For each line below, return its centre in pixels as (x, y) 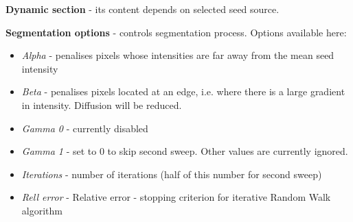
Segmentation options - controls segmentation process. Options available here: (176, 32)
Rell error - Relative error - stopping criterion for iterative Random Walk (176, 197)
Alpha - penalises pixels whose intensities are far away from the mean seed (178, 55)
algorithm (42, 210)
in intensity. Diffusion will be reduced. (102, 104)
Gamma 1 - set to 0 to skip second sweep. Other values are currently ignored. (185, 151)
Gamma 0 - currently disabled (85, 128)
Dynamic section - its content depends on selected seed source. (143, 9)
